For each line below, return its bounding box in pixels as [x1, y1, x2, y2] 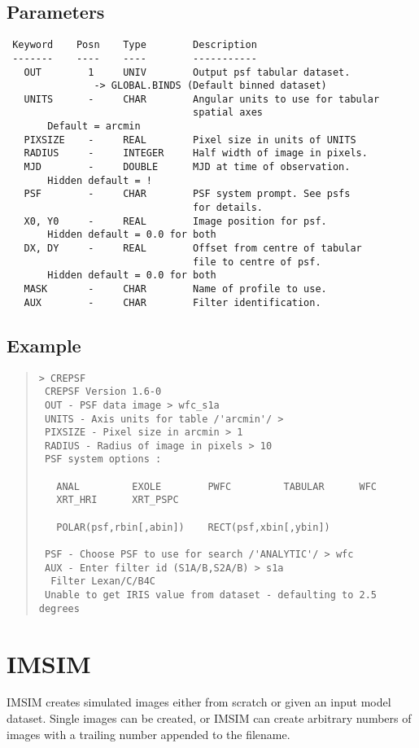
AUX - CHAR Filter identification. [24, 296, 321, 308]
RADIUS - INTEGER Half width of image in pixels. [24, 147, 368, 160]
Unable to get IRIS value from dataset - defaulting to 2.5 [44, 589, 378, 601]
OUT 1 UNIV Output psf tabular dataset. [24, 66, 351, 78]
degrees [38, 602, 80, 615]
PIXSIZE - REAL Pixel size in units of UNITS [24, 133, 356, 146]
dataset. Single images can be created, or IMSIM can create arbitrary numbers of [7, 710, 412, 727]
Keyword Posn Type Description [12, 39, 257, 51]
